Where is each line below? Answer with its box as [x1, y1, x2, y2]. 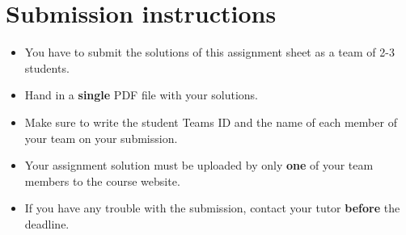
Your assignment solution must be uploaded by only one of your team [24, 157, 374, 174]
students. [24, 59, 70, 76]
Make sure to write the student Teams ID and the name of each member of [24, 113, 397, 130]
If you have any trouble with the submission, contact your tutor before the [24, 199, 400, 216]
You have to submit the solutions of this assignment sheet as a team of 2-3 [24, 44, 395, 61]
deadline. [24, 215, 70, 232]
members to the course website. [24, 172, 180, 189]
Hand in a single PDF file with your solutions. [24, 86, 259, 103]
